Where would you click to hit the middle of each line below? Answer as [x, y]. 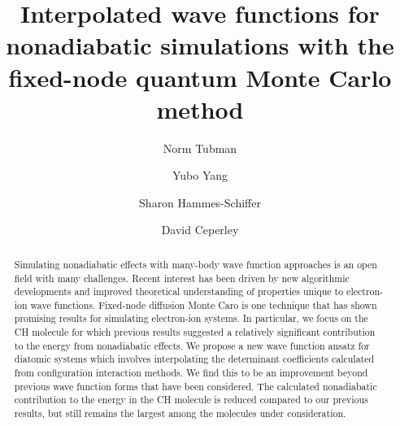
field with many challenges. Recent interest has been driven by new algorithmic [182, 278]
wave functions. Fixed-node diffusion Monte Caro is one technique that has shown [204, 304]
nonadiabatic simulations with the [200, 45]
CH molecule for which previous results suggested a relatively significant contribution [195, 332]
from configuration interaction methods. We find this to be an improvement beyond [191, 373]
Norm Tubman [200, 148]
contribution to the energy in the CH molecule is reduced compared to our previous [191, 400]
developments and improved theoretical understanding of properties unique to [179, 291]
